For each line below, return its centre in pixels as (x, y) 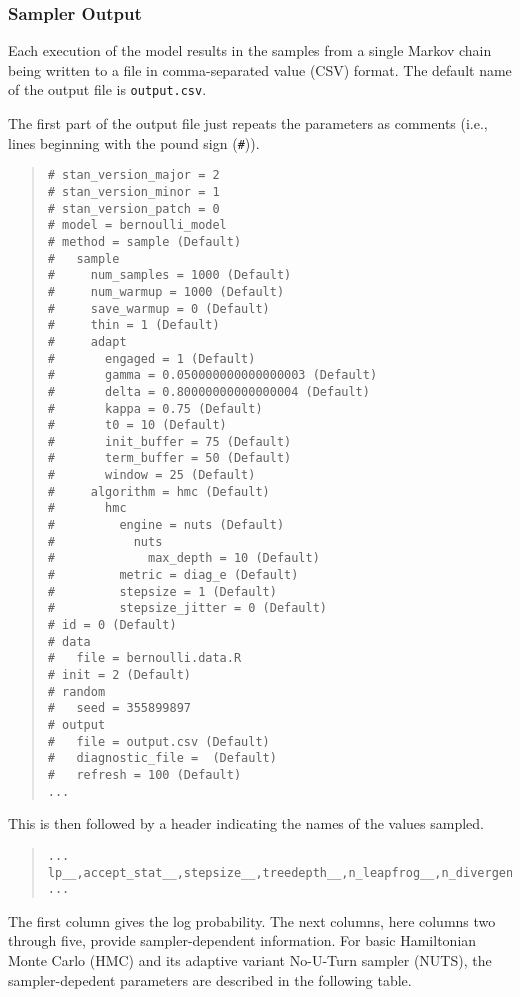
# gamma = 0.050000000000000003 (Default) (212, 375)
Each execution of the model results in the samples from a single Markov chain (250, 50)
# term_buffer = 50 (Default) (169, 458)
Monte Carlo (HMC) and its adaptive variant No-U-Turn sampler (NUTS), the (250, 960)
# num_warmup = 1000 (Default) (166, 291)
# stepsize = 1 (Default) (162, 591)
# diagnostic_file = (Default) (162, 758)
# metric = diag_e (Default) (173, 575)
